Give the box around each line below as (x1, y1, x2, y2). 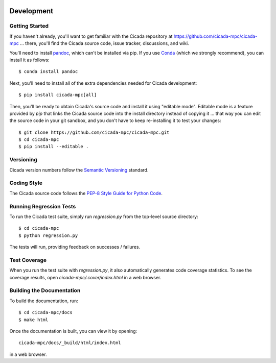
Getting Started (9, 22, 49, 30)
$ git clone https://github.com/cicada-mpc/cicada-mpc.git (18, 129, 170, 135)
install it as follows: (9, 57, 50, 63)
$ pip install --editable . (18, 143, 89, 150)
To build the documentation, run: (9, 298, 79, 304)
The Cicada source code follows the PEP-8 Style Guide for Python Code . (9, 190, 163, 196)
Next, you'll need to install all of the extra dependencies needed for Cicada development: (9, 80, 197, 86)
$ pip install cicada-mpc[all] (18, 92, 97, 98)
